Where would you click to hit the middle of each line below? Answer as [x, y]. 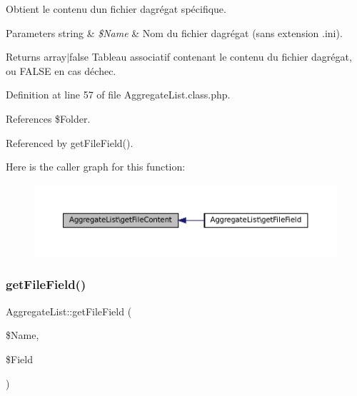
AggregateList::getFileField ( [69, 311]
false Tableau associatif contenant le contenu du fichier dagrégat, [211, 57]
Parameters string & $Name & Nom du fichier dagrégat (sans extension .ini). [174, 32]
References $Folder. [48, 118]
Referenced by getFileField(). [70, 142]
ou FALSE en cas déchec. [61, 70]
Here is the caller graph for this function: [96, 167]
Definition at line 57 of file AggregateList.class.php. [118, 95]
